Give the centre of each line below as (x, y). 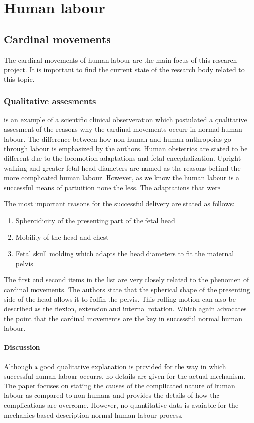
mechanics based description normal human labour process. (93, 414)
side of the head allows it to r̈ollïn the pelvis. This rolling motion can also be (120, 299)
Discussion (22, 347)
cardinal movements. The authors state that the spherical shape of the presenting (127, 289)
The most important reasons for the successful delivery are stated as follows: (119, 204)
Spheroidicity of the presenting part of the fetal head (95, 220)
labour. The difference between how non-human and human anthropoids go (118, 138)
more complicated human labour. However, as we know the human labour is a (122, 177)
